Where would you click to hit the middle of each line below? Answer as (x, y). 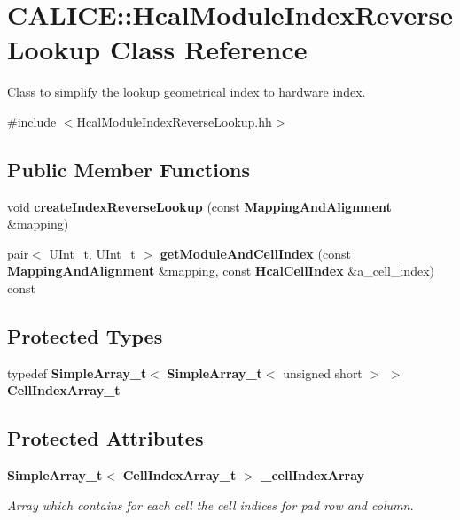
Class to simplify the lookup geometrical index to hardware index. (187, 92)
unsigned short (323, 373)
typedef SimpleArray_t (77, 373)
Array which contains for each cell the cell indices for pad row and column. (211, 504)
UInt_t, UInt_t (92, 253)
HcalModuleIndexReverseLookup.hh (174, 121)
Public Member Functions (129, 169)
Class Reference (208, 49)
